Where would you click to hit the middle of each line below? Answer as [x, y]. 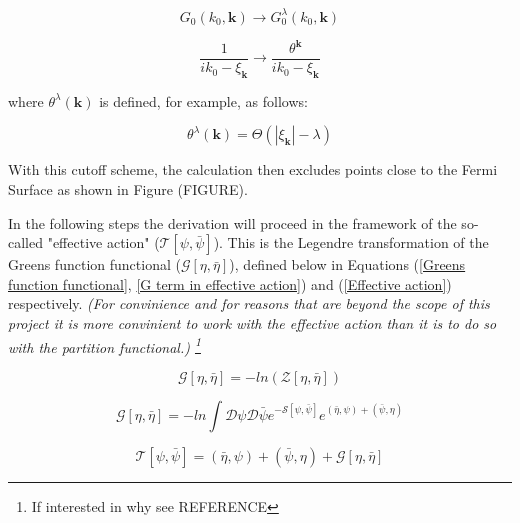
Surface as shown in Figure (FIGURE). [128, 189]
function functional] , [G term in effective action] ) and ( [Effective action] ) [230, 283]
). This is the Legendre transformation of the [351, 242]
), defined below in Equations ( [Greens [347, 264]
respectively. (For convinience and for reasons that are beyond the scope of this [249, 303]
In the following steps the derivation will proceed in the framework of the [232, 222]
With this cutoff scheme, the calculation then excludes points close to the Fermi [253, 169]
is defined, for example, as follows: [203, 100]
